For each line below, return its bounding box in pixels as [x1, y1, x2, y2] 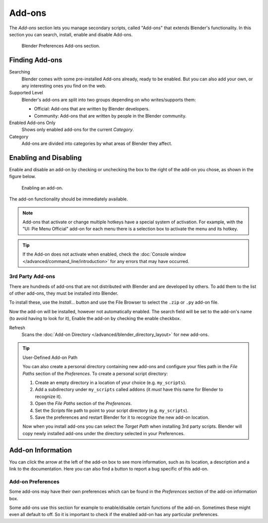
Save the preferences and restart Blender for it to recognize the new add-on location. [35, 414, 209, 420]
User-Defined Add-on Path [22, 354, 78, 360]
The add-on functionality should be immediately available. [9, 196, 128, 202]
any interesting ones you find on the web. [21, 83, 107, 89]
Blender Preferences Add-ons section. [21, 43, 100, 49]
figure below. [9, 174, 36, 180]
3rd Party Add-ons [9, 273, 56, 280]
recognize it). [35, 393, 62, 399]
